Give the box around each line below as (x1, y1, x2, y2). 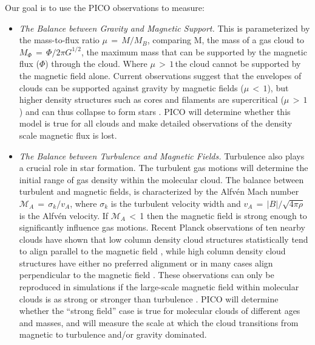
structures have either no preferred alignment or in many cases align (19, 256, 273, 269)
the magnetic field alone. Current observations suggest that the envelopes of (19, 69, 302, 82)
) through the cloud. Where (45, 57, 147, 70)
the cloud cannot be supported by (175, 57, 301, 70)
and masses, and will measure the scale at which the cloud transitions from (19, 316, 299, 329)
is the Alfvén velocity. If (19, 209, 109, 221)
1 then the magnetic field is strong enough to (140, 209, 307, 221)
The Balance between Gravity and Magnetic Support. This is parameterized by (19, 21, 310, 34)
